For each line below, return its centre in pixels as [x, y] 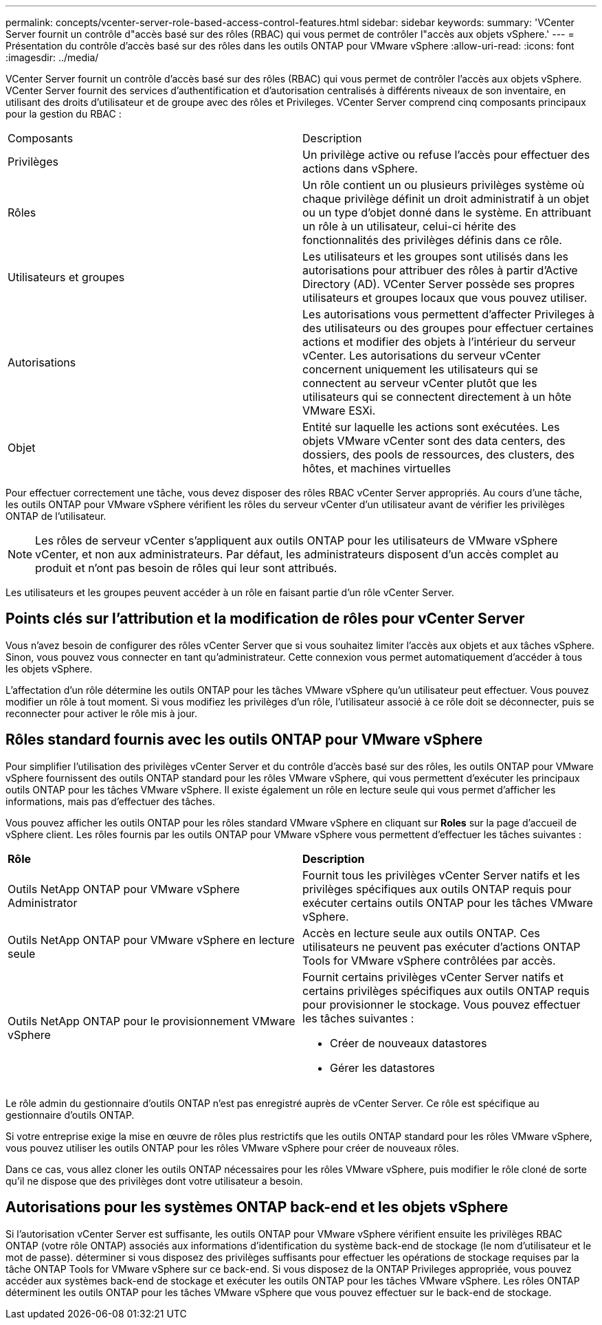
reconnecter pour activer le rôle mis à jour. [102, 713]
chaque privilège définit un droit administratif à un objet [446, 199]
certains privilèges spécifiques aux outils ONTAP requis [446, 990]
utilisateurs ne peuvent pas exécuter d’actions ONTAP [442, 946]
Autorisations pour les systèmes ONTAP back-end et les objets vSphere [257, 1207]
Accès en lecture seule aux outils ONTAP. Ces [421, 933]
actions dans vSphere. [360, 168]
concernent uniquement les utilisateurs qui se [420, 369]
